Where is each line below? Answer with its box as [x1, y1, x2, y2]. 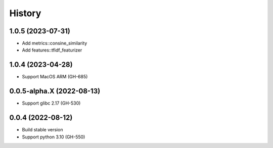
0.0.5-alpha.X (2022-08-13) [9, 87, 101, 95]
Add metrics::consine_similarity [22, 40, 87, 46]
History [9, 8, 41, 19]
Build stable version [22, 127, 63, 133]
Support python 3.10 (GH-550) [22, 134, 85, 140]
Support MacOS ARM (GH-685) [22, 74, 88, 80]
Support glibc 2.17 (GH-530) [22, 100, 81, 106]
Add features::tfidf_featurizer [22, 47, 82, 53]
